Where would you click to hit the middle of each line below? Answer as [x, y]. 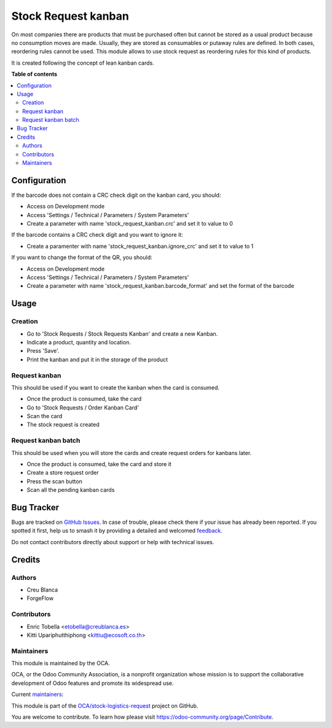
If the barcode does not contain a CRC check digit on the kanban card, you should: [116, 195]
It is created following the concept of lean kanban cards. [83, 63]
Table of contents [34, 74]
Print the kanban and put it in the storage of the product [97, 359]
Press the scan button [54, 481]
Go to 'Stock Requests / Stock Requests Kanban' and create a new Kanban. [122, 334]
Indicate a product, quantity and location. [79, 342]
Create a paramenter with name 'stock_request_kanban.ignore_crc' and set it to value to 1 [140, 246]
